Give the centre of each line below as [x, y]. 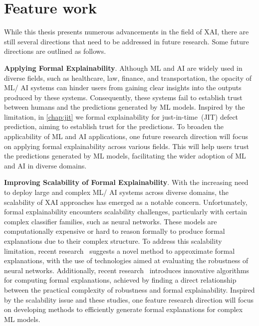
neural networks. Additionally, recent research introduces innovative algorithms [127, 270]
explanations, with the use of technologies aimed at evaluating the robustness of [126, 260]
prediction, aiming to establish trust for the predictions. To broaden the [114, 126]
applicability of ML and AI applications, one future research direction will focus [126, 136]
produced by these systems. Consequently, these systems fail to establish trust [123, 97]
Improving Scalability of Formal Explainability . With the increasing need [126, 182]
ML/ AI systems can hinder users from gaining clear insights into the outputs [123, 87]
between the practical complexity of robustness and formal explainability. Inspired [129, 289]
